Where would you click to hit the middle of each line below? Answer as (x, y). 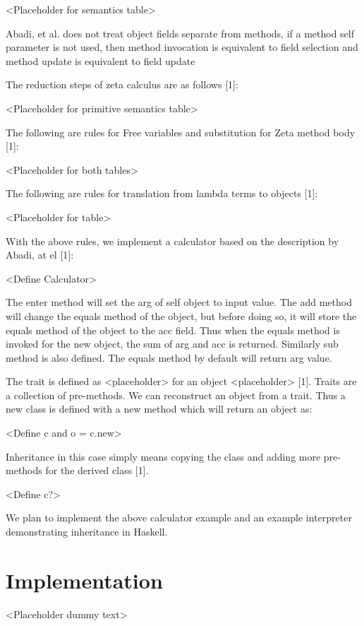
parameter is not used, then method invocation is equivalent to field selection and (182, 47)
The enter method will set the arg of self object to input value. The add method (179, 302)
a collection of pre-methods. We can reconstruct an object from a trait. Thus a (176, 395)
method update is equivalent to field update (101, 60)
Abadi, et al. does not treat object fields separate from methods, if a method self (180, 33)
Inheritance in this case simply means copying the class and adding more (163, 456)
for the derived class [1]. (97, 470)
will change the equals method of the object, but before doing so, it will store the (181, 315)
